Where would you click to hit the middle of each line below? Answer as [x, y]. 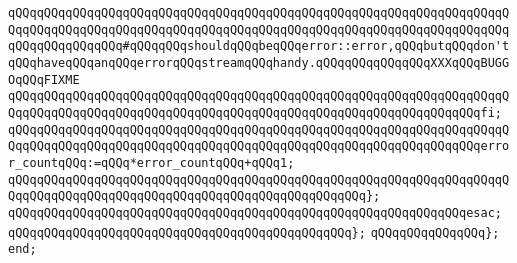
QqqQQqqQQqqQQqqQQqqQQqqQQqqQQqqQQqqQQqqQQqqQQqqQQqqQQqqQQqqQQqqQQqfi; [255, 112]
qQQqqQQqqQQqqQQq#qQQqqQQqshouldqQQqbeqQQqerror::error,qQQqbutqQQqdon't [259, 46]
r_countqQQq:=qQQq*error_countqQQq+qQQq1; [151, 162]
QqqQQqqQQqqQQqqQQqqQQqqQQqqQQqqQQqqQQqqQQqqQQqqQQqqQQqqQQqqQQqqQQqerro [259, 146]
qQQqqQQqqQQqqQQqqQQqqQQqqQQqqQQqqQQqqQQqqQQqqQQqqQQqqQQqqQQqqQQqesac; [255, 212]
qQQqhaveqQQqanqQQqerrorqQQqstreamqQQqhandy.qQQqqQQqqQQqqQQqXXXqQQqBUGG [259, 62]
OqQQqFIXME [44, 79]
